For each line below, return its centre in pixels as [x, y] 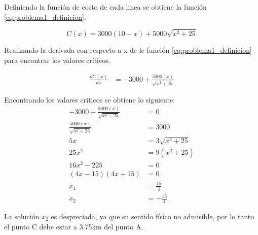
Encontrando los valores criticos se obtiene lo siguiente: [90, 99]
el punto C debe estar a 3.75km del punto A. [74, 226]
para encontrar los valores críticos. [57, 60]
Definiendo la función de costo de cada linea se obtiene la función [105, 7]
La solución [22, 216]
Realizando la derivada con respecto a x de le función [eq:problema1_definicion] [128, 50]
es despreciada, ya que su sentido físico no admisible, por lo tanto [153, 216]
